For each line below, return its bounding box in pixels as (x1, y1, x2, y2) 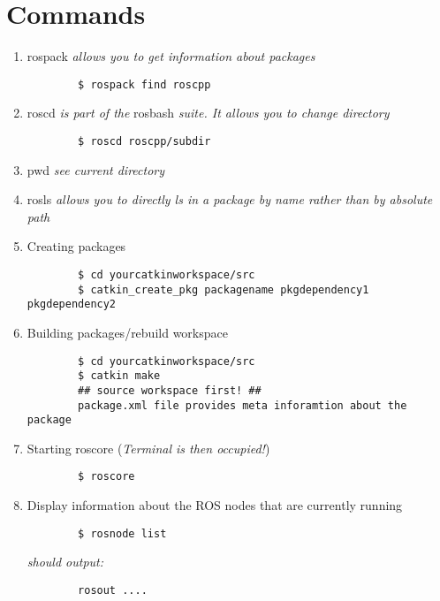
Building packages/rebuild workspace (27, 323, 228, 341)
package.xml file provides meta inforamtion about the (78, 399, 407, 412)
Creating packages (27, 237, 126, 255)
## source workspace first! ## (78, 384, 262, 397)
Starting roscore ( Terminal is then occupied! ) (27, 438, 270, 457)
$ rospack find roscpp (78, 78, 211, 91)
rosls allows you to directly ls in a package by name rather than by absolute (27, 190, 433, 209)
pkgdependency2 (27, 298, 117, 311)
